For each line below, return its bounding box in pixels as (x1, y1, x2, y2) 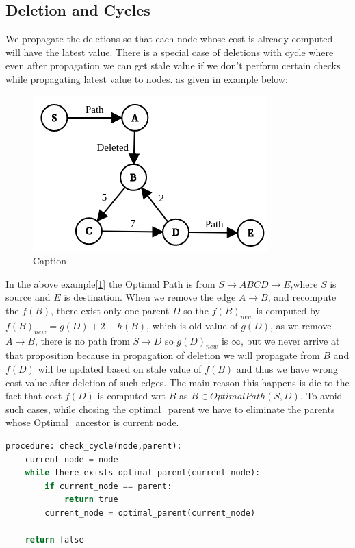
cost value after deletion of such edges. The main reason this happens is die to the (5, 375, 350, 389)
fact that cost (5, 388, 62, 403)
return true (64, 495, 118, 505)
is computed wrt (97, 388, 166, 403)
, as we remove (269, 318, 332, 332)
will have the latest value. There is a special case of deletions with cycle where (5, 45, 334, 59)
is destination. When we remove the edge (64, 290, 236, 304)
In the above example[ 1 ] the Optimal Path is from (5, 276, 215, 290)
